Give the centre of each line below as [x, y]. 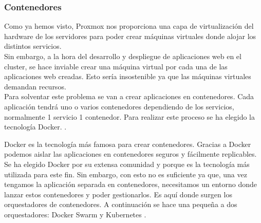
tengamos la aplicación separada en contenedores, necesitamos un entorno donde [131, 184]
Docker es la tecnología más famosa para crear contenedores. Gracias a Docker [128, 144]
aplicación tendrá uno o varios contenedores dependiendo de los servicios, [119, 106]
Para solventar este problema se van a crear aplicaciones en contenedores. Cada [129, 96]
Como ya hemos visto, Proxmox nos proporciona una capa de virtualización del [129, 26]
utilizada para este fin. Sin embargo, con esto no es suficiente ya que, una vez [126, 174]
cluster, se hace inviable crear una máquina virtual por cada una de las [116, 66]
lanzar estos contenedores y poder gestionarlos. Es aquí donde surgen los [118, 194]
